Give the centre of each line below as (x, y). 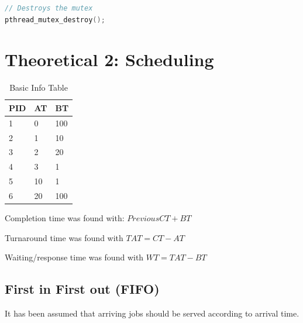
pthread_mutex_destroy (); (55, 20)
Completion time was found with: (65, 218)
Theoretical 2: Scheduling (109, 59)
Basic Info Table (39, 87)
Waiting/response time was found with (74, 257)
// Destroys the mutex (49, 8)
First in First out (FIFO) (82, 289)
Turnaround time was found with (64, 237)
